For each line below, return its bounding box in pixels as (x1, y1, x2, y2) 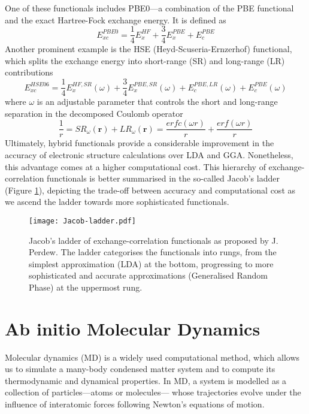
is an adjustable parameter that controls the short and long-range (37, 95, 278, 108)
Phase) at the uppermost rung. (29, 280, 143, 293)
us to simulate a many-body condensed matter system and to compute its (5, 362, 275, 375)
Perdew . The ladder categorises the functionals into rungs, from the (29, 246, 277, 258)
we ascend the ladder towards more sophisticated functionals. (5, 195, 229, 208)
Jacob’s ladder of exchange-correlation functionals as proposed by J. (29, 234, 278, 246)
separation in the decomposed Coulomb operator (5, 107, 183, 119)
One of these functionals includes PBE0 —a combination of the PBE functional (5, 2, 294, 14)
